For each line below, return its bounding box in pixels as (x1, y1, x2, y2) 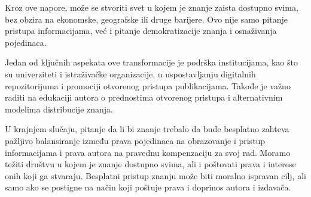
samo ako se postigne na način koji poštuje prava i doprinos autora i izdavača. (5, 181, 291, 193)
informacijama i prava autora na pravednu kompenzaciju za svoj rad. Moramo (5, 146, 291, 158)
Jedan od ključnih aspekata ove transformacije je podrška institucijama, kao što (5, 56, 298, 68)
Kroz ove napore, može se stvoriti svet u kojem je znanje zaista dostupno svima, (5, 1, 298, 13)
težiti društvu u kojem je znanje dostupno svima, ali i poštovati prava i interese (5, 158, 296, 170)
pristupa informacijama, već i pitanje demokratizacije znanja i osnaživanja (5, 24, 277, 37)
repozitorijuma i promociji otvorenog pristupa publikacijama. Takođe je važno (5, 79, 291, 92)
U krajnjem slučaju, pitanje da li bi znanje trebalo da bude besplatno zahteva (5, 123, 289, 135)
